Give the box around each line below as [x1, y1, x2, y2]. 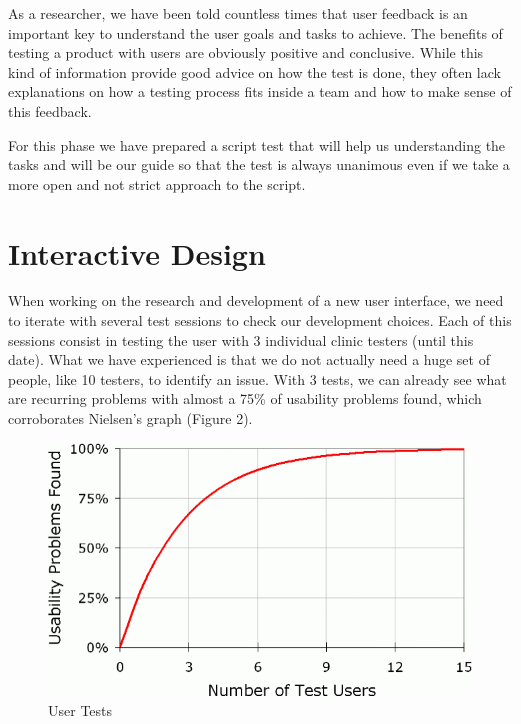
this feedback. [8, 100, 92, 121]
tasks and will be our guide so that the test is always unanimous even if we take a [8, 154, 510, 175]
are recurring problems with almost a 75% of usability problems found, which [8, 388, 482, 409]
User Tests [48, 699, 113, 720]
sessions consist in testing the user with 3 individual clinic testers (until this [8, 329, 474, 350]
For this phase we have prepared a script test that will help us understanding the [8, 134, 506, 155]
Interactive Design [8, 232, 266, 273]
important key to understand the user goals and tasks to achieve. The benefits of [8, 22, 503, 43]
